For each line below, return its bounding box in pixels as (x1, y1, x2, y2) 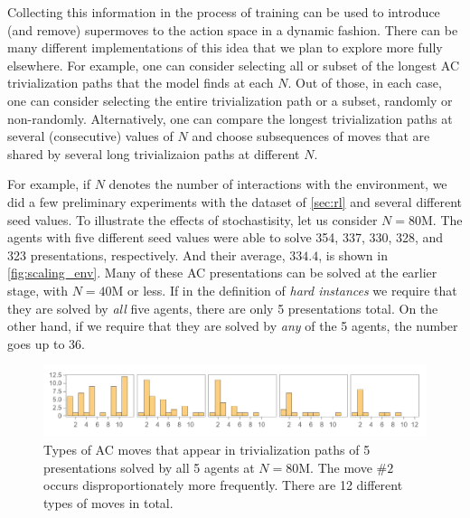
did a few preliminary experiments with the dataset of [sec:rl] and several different (7, 192, 462, 211)
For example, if (7, 174, 91, 193)
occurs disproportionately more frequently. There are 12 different (43, 476, 403, 494)
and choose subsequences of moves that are (192, 127, 430, 146)
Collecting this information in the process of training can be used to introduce (7, 3, 440, 21)
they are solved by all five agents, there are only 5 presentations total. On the (7, 298, 438, 317)
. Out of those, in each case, (287, 73, 442, 92)
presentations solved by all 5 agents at (43, 457, 255, 476)
